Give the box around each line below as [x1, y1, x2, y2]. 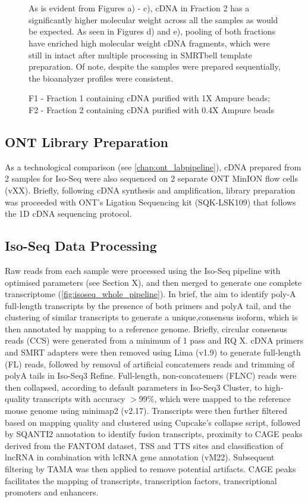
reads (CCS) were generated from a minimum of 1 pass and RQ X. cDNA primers [5, 334, 304, 347]
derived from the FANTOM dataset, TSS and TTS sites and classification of [5, 439, 284, 451]
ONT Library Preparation [5, 132, 168, 151]
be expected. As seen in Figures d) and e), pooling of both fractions [29, 25, 276, 38]
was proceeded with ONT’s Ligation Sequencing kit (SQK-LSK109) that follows [5, 195, 296, 208]
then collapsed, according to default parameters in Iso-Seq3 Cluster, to [5, 381, 262, 393]
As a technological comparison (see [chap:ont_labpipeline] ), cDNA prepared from [5, 160, 301, 173]
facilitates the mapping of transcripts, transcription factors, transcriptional [5, 474, 277, 487]
